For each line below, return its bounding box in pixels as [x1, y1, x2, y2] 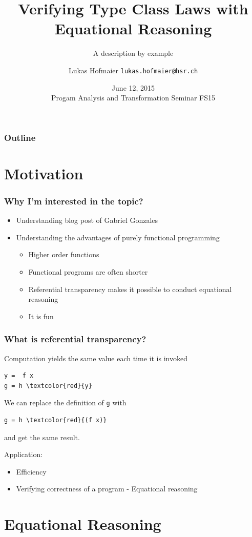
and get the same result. [4, 431, 80, 442]
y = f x [4, 372, 34, 380]
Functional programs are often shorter [28, 266, 148, 277]
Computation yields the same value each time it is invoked [4, 353, 187, 363]
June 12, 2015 [111, 82, 155, 93]
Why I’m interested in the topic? [4, 194, 143, 207]
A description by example [93, 48, 174, 58]
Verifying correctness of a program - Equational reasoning [16, 483, 198, 494]
